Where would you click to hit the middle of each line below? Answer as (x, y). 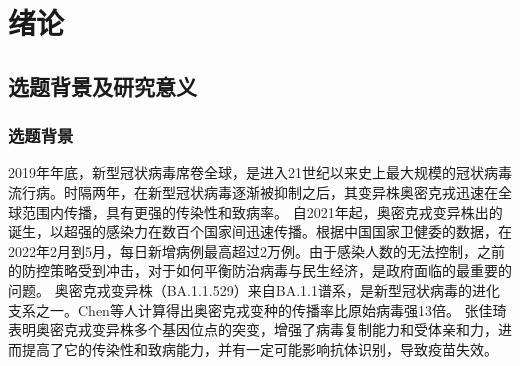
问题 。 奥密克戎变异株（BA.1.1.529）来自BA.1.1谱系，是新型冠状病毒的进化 (254, 289)
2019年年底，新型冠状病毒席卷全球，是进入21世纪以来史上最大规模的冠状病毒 (260, 172)
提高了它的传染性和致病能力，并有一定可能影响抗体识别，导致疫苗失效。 (259, 348)
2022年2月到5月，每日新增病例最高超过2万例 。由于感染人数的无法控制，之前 (256, 250)
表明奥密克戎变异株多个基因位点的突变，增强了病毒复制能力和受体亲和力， (253, 329)
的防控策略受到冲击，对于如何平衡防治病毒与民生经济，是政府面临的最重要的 (260, 270)
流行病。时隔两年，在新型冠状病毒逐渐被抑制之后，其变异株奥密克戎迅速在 (253, 191)
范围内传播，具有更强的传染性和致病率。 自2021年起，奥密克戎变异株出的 (262, 211)
